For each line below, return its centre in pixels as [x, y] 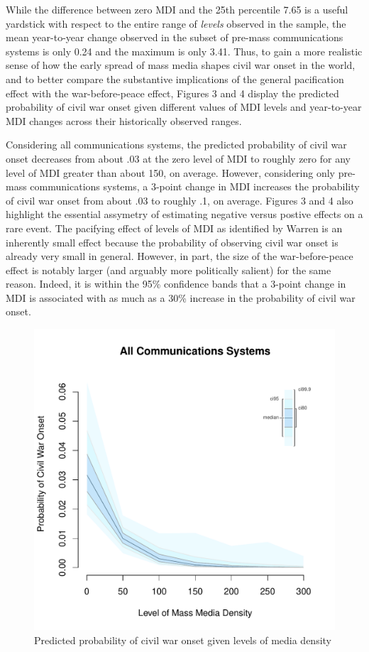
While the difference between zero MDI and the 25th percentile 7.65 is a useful [177, 9]
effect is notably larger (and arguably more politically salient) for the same [169, 270]
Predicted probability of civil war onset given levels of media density [183, 640]
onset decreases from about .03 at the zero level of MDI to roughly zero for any [178, 158]
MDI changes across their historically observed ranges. [124, 120]
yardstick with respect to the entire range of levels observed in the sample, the [176, 23]
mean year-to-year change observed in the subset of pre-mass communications [175, 37]
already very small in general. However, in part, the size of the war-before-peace [180, 256]
